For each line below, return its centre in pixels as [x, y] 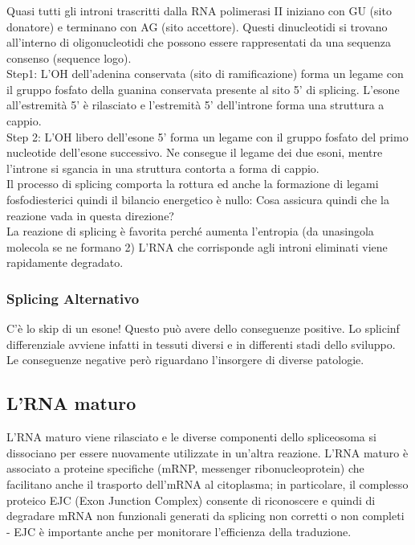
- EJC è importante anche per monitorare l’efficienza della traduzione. [179, 531]
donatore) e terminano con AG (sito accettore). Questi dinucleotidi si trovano [197, 26]
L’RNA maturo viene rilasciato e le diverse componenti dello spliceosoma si [191, 437]
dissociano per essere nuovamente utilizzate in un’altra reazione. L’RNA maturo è [207, 452]
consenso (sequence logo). [69, 57]
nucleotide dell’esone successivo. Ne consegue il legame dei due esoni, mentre [195, 152]
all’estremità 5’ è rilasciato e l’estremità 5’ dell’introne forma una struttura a [195, 105]
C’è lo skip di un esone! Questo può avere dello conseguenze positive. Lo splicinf [203, 328]
